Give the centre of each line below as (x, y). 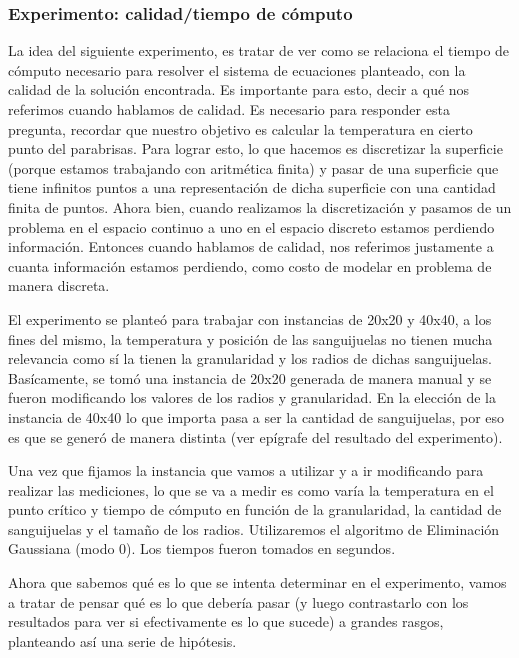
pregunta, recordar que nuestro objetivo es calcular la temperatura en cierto (240, 128)
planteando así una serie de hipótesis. (122, 640)
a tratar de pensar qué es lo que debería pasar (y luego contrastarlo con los (238, 601)
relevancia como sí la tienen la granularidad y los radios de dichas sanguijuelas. (250, 358)
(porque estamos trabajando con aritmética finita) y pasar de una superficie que (253, 167)
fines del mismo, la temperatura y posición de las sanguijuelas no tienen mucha (250, 338)
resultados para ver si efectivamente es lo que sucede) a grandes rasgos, (226, 621)
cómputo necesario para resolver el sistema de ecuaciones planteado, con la (237, 69)
